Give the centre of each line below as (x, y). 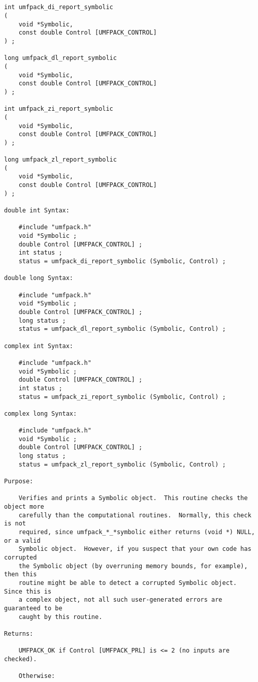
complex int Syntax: (39, 346)
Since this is (28, 591)
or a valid (22, 540)
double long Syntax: (39, 278)
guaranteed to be (33, 608)
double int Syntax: (37, 211)
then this (21, 575)
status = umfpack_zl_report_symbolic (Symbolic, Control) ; (122, 464)
